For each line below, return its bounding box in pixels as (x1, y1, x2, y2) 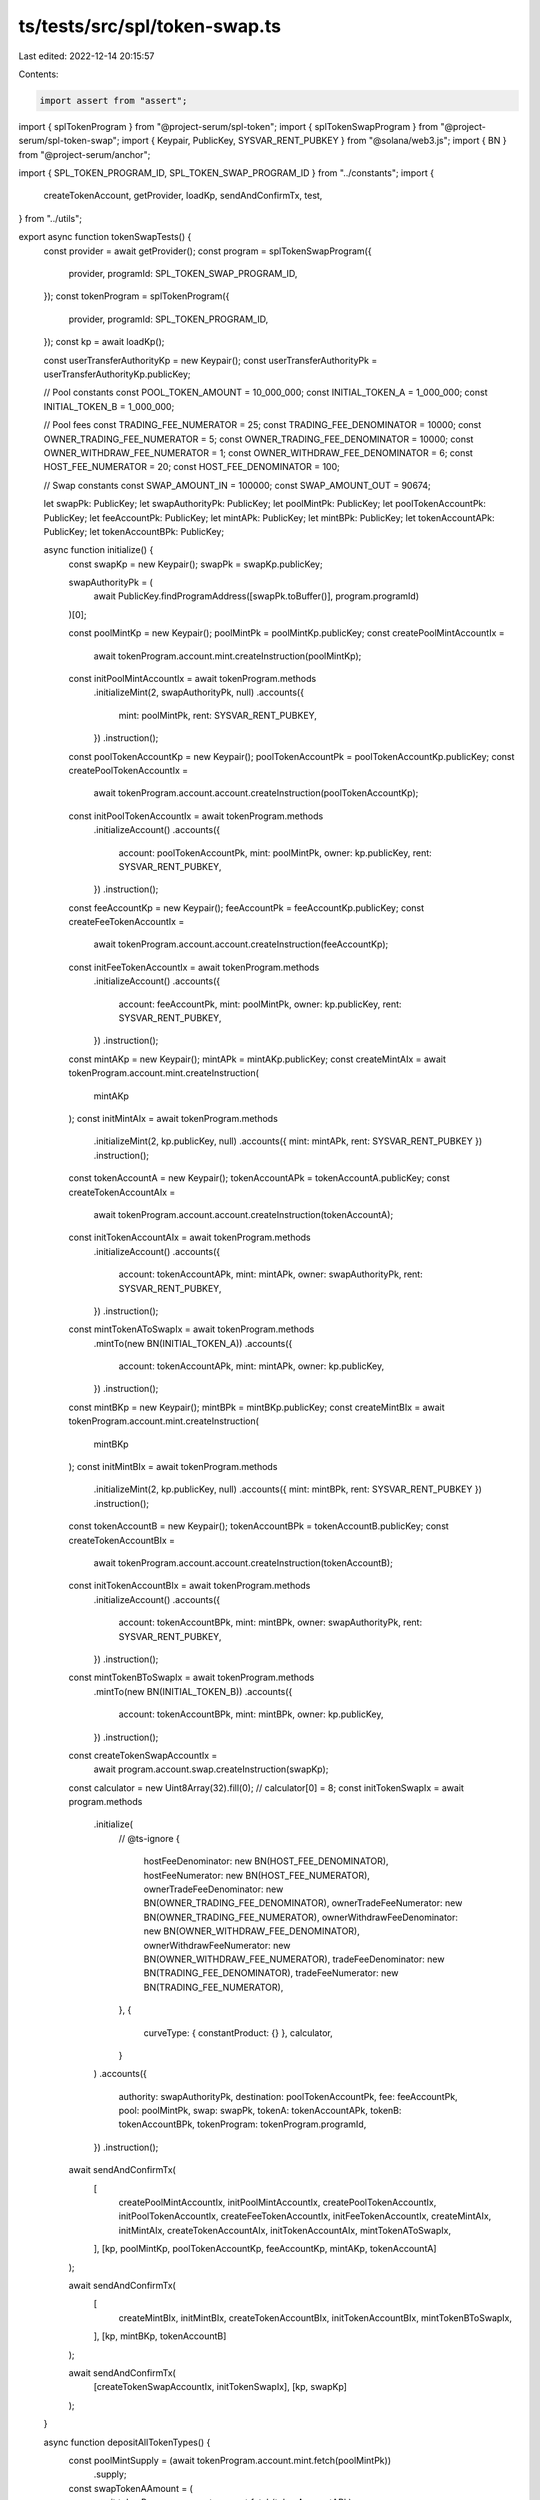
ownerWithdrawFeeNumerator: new (143, 1939, 291, 1951)
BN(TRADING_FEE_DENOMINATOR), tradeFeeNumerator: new (143, 1967, 399, 1979)
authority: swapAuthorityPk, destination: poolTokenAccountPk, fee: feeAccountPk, (118, 2090, 459, 2102)
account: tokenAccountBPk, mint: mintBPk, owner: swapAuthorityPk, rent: (118, 1616, 423, 1629)
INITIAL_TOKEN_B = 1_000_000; (43, 400, 175, 412)
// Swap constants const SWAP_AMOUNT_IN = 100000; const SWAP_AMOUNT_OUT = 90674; (43, 479, 431, 491)
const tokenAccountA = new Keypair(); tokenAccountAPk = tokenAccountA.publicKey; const (68, 1172, 450, 1184)
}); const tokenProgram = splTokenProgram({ (43, 290, 230, 302)
